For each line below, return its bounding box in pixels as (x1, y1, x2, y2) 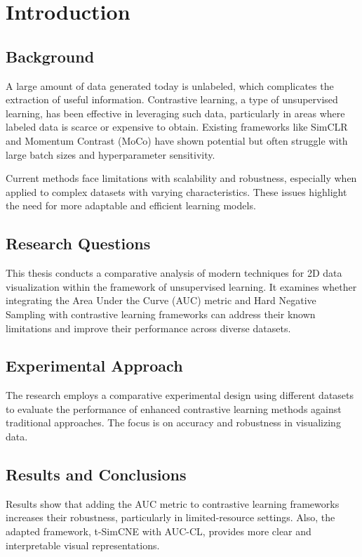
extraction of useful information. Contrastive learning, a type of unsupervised (6, 92, 338, 107)
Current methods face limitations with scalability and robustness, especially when (6, 171, 357, 185)
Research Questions (6, 232, 151, 254)
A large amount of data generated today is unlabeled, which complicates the (6, 78, 334, 93)
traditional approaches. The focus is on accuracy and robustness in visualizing (6, 415, 341, 430)
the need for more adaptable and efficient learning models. (6, 198, 256, 213)
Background (6, 45, 95, 67)
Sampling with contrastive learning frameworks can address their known (6, 306, 316, 321)
